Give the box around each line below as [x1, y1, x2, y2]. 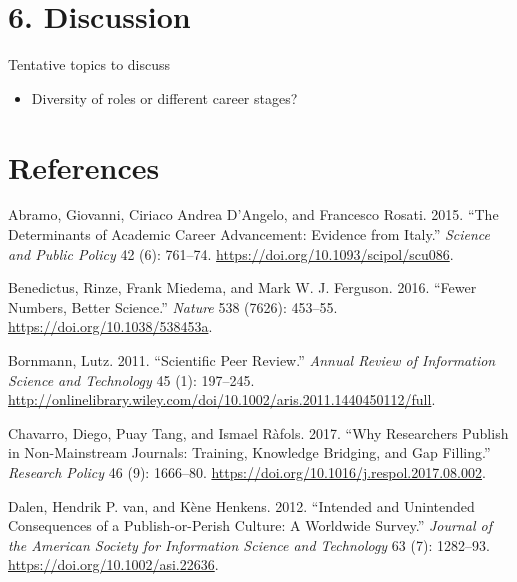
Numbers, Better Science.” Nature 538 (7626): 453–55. [8, 296, 338, 317]
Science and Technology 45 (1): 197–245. [8, 369, 255, 390]
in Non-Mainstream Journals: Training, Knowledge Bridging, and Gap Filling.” [8, 442, 491, 463]
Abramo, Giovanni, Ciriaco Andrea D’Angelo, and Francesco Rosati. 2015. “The [8, 204, 499, 225]
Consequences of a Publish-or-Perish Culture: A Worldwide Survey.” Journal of [8, 515, 492, 536]
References [8, 146, 160, 187]
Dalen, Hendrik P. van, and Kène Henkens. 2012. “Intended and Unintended [8, 495, 475, 516]
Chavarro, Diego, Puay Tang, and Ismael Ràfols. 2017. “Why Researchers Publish [8, 422, 509, 443]
